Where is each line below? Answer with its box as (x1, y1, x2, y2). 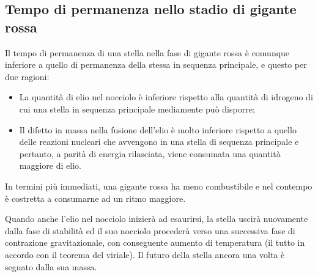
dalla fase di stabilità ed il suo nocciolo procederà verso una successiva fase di (5, 224, 295, 237)
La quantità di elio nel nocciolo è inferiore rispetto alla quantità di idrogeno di (19, 90, 313, 103)
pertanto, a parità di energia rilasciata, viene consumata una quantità (19, 147, 281, 160)
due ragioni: (5, 70, 50, 83)
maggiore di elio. (19, 159, 81, 172)
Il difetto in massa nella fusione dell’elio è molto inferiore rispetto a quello (19, 123, 297, 136)
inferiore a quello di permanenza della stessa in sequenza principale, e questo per (5, 58, 307, 71)
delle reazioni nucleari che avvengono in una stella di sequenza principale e (19, 135, 299, 148)
